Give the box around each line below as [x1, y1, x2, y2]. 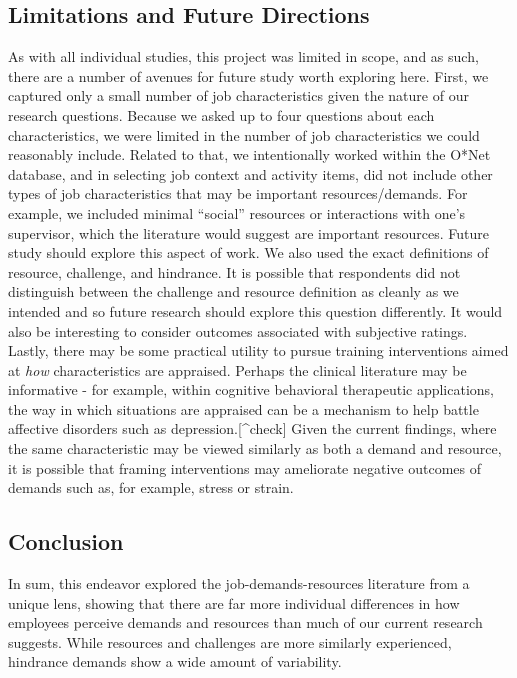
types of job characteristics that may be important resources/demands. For [8, 183, 468, 204]
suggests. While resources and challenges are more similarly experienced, [8, 631, 452, 652]
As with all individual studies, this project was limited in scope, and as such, [8, 46, 479, 67]
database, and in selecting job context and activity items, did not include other [8, 163, 493, 184]
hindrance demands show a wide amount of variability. [8, 651, 342, 672]
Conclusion [8, 526, 124, 557]
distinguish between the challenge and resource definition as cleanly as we [8, 281, 459, 302]
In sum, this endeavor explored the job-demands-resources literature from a [8, 573, 470, 594]
